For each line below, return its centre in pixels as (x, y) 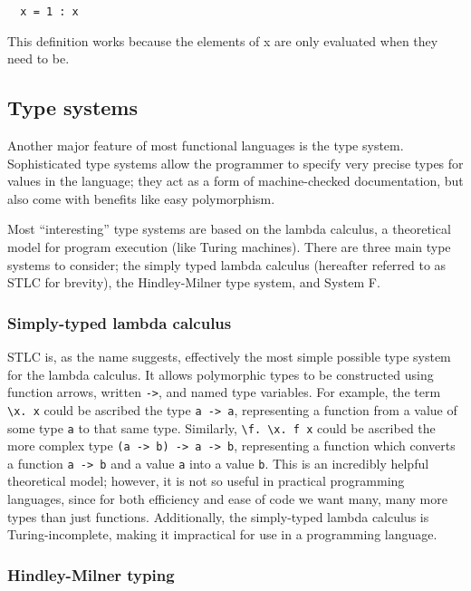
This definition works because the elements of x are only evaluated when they (223, 40)
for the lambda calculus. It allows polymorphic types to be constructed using (221, 374)
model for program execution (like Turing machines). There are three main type (229, 247)
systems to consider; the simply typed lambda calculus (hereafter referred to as (227, 264)
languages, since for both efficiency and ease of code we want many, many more (227, 499)
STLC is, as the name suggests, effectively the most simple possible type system (229, 357)
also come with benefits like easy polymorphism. (141, 198)
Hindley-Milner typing (91, 574)
